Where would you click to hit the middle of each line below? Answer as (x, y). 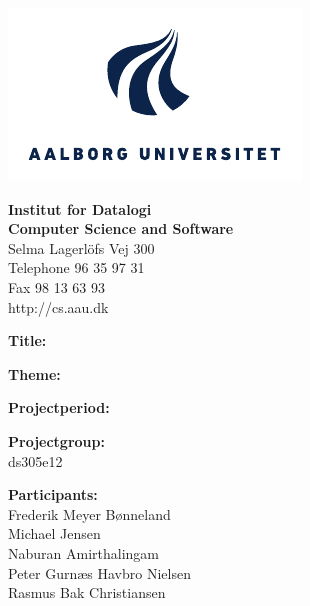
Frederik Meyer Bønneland (89, 513)
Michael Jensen (54, 533)
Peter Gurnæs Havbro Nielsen (99, 572)
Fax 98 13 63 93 (57, 286)
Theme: (34, 373)
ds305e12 (35, 460)
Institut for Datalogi (80, 208)
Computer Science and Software (121, 228)
